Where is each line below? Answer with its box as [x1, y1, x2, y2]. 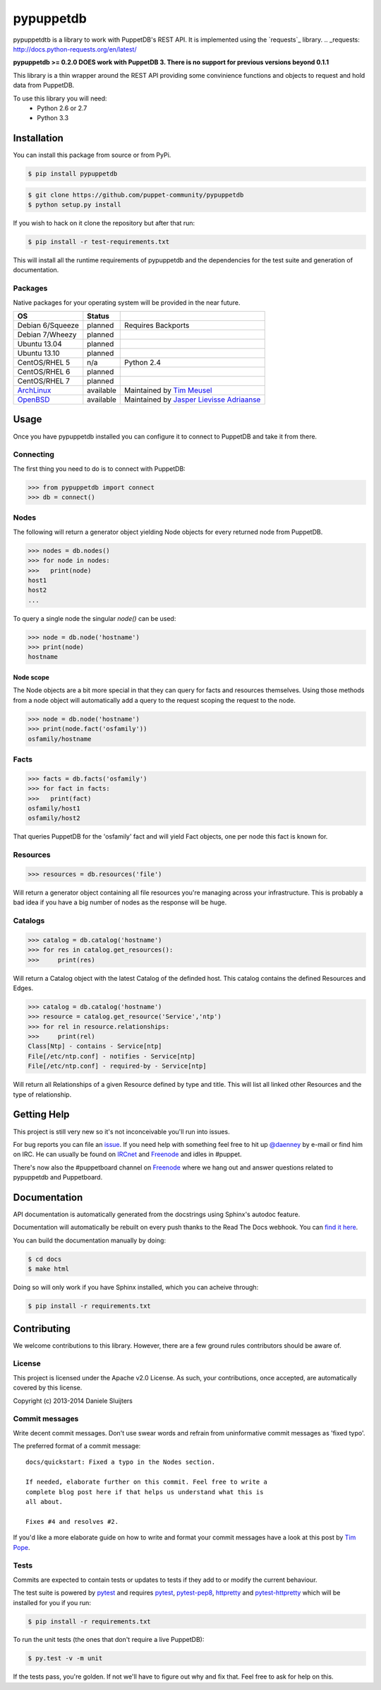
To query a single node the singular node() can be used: [13, 614, 176, 622]
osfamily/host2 [28, 814, 80, 822]
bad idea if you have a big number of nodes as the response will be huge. [13, 898, 227, 907]
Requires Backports [124, 320, 190, 330]
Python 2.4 [124, 358, 162, 368]
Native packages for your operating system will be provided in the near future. [13, 298, 241, 307]
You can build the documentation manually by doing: [13, 1236, 166, 1245]
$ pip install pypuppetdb [28, 170, 118, 178]
